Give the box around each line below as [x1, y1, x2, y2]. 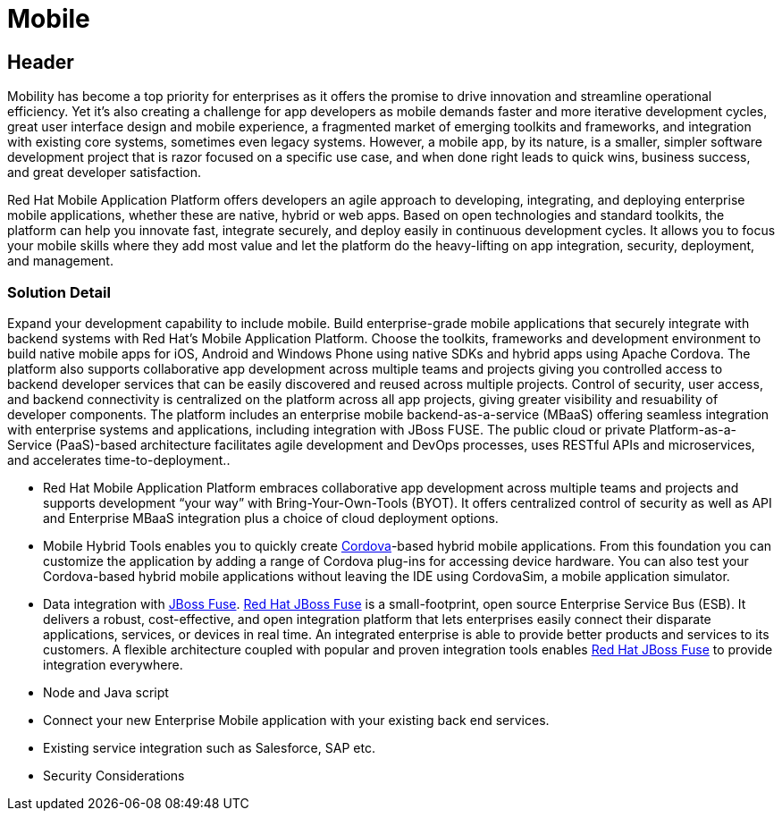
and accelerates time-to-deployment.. [7, 451, 231, 468]
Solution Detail [7, 283, 111, 301]
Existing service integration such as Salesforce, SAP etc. [43, 739, 375, 755]
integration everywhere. [43, 656, 183, 672]
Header [7, 50, 74, 73]
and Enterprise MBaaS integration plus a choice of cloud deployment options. [43, 510, 499, 526]
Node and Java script [43, 684, 169, 700]
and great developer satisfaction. [7, 164, 201, 181]
